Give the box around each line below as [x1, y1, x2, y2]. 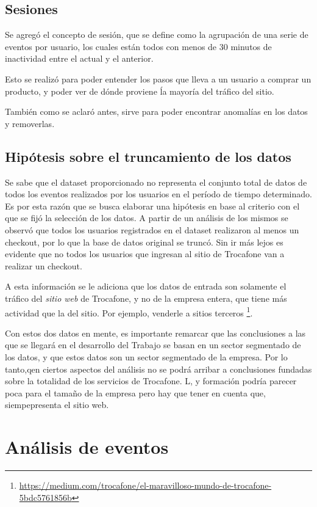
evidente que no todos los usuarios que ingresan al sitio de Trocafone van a [5, 247, 285, 260]
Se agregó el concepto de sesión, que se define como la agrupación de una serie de [5, 28, 308, 41]
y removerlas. [5, 117, 55, 129]
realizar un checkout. [5, 259, 82, 272]
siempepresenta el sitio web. [5, 398, 109, 411]
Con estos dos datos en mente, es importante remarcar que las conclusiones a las [5, 326, 306, 339]
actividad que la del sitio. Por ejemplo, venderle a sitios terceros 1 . [5, 304, 253, 319]
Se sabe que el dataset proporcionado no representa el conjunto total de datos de [5, 175, 307, 188]
